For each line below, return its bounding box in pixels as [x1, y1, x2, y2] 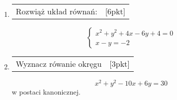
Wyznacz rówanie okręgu [15, 58, 102, 69]
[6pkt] [105, 5, 126, 17]
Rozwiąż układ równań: [15, 5, 97, 17]
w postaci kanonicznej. [11, 87, 81, 97]
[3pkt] [109, 58, 130, 69]
